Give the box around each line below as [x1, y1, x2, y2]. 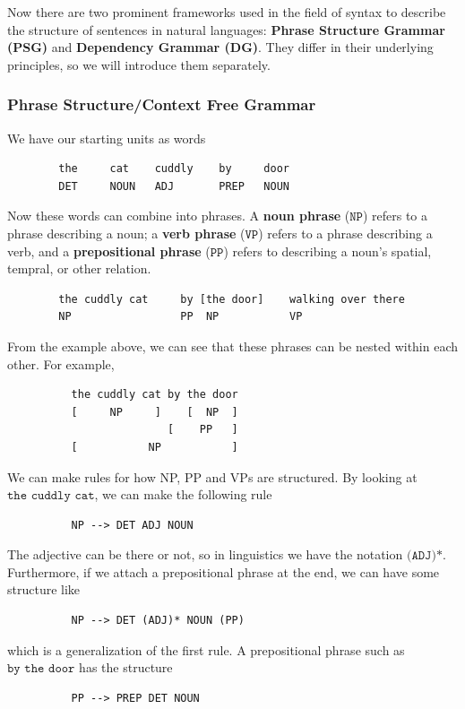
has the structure [79, 658, 173, 677]
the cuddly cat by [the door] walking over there [58, 292, 405, 306]
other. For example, [7, 354, 115, 373]
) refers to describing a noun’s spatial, [223, 241, 432, 260]
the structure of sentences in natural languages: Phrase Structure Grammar [7, 20, 445, 39]
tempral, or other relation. [7, 259, 151, 278]
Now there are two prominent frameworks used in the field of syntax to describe [7, 3, 446, 21]
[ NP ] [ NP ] [71, 405, 238, 419]
